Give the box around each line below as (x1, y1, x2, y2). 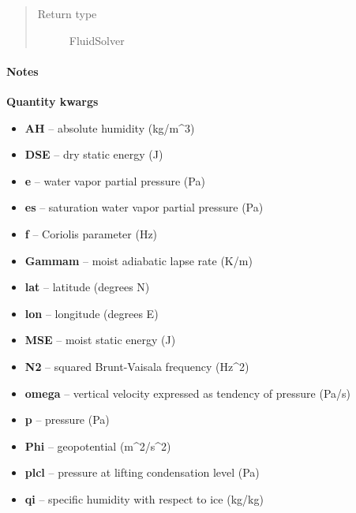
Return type (37, 6, 97, 21)
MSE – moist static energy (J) (24, 331, 176, 348)
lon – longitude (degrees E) (24, 305, 159, 321)
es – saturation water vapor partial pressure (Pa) (24, 199, 264, 215)
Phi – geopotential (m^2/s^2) (24, 437, 171, 454)
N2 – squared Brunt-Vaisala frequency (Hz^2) (24, 358, 249, 374)
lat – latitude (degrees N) (24, 279, 150, 295)
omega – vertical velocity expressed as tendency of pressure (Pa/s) (24, 384, 351, 401)
